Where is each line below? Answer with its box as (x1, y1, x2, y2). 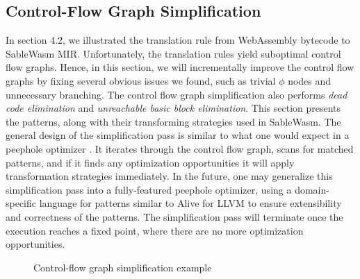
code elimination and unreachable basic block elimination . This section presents (6, 101, 341, 115)
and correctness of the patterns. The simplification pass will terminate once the (6, 209, 343, 223)
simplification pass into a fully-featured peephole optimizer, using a (6, 182, 292, 196)
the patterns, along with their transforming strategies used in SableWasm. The (6, 114, 341, 128)
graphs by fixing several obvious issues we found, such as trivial (6, 73, 276, 87)
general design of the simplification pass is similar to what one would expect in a (6, 128, 350, 142)
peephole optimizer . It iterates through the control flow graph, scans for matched (6, 141, 354, 155)
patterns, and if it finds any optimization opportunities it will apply (6, 155, 295, 169)
